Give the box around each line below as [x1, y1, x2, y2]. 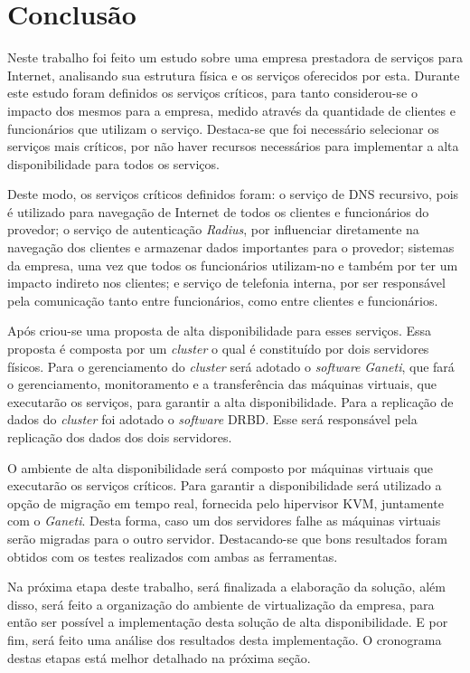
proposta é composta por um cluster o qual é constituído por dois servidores [7, 339, 429, 358]
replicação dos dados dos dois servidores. [7, 428, 232, 446]
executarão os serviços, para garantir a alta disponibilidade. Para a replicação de [7, 392, 454, 411]
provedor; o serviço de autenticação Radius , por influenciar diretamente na [7, 220, 419, 239]
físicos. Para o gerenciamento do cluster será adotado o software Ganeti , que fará [7, 356, 455, 375]
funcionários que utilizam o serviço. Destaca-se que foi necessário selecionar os [7, 118, 439, 137]
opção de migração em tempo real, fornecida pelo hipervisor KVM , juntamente [7, 493, 444, 512]
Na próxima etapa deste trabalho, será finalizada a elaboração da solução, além [7, 577, 446, 596]
